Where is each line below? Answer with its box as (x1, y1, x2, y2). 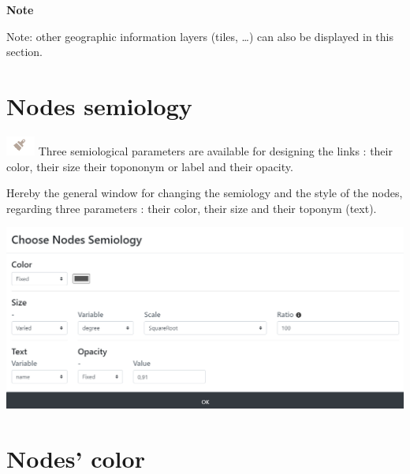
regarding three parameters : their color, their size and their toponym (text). (6, 200, 377, 216)
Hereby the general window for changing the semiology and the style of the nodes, (6, 185, 403, 201)
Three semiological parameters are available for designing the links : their (38, 142, 393, 159)
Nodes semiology (6, 89, 192, 121)
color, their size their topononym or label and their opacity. (6, 158, 293, 174)
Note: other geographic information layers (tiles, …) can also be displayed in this (6, 28, 393, 44)
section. (6, 43, 43, 60)
